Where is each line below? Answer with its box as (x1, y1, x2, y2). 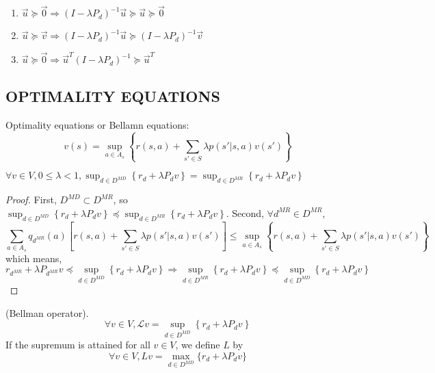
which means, (5, 250, 62, 265)
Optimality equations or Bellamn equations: (5, 117, 189, 131)
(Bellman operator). (5, 305, 89, 320)
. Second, (226, 205, 264, 220)
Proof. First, (5, 192, 57, 207)
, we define (175, 337, 220, 352)
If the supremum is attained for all (5, 337, 150, 352)
